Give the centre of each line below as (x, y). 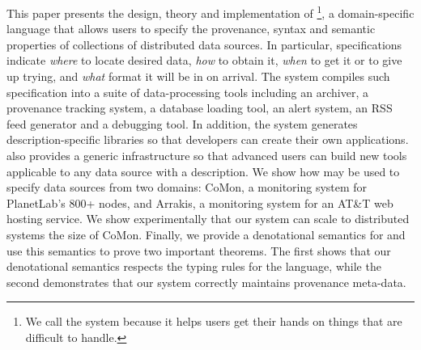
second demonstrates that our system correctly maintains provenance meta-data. (206, 282)
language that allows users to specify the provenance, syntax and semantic (191, 29)
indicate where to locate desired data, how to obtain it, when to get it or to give (204, 60)
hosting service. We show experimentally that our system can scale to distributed (208, 219)
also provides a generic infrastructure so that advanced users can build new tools (207, 155)
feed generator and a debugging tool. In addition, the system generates (182, 123)
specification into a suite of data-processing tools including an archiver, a (187, 92)
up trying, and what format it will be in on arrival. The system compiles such (198, 76)
